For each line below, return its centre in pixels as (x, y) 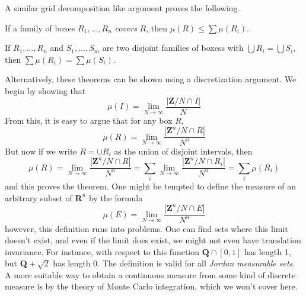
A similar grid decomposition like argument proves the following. (122, 8)
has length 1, (267, 251)
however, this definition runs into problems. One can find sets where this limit (146, 228)
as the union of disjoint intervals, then (183, 151)
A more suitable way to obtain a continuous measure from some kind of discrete (150, 274)
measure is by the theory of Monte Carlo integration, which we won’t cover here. (151, 286)
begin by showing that (45, 90)
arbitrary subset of (39, 197)
